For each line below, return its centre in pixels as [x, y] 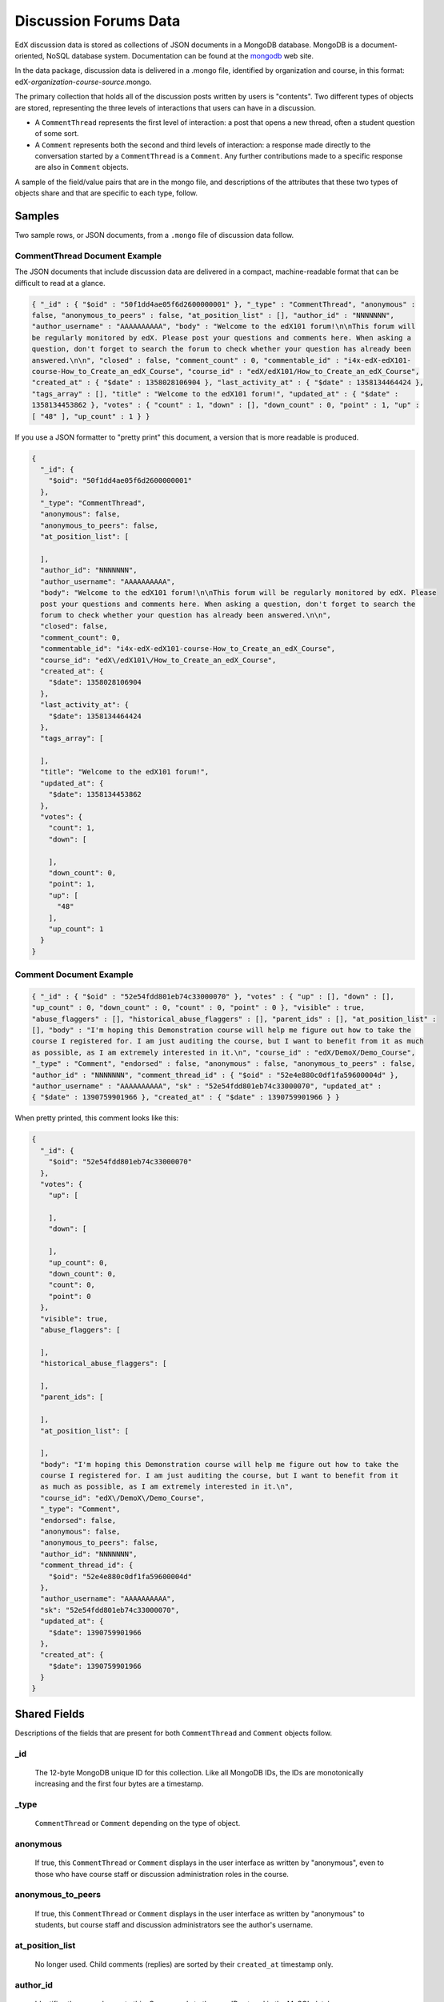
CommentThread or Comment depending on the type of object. [138, 1823]
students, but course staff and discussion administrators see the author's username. [174, 1924]
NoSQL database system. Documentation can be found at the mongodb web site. [180, 55]
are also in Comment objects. [82, 167]
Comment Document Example [74, 975]
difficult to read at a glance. [60, 283]
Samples [37, 216]
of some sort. [57, 134]
